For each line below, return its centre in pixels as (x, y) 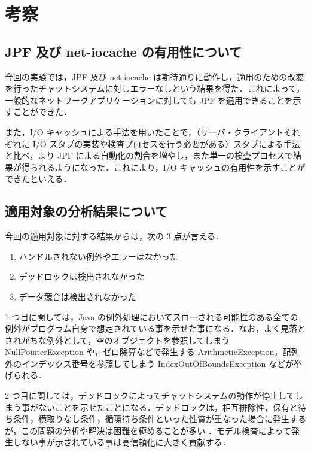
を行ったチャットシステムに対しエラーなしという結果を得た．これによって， (155, 88)
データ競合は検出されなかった (77, 296)
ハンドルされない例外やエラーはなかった (98, 256)
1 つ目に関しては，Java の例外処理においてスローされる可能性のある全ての (152, 316)
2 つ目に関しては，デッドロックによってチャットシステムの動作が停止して (150, 395)
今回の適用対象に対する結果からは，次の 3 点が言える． (114, 236)
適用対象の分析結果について (86, 211)
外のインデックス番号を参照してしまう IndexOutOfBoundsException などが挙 (154, 363)
